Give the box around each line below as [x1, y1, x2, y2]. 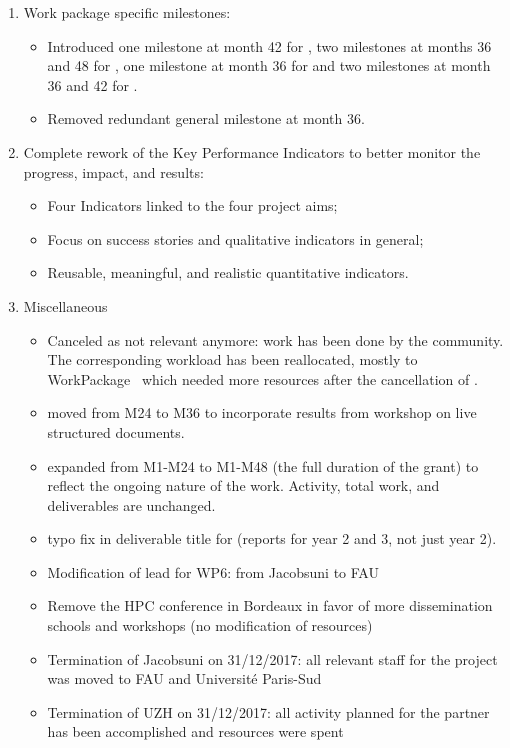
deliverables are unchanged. [47, 494, 216, 515]
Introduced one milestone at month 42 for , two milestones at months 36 [47, 35, 492, 56]
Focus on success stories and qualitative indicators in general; [47, 228, 424, 249]
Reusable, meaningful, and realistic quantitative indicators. [47, 262, 409, 283]
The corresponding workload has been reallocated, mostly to [47, 349, 418, 370]
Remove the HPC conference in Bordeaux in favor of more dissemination [47, 595, 493, 616]
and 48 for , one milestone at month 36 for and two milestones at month [47, 55, 491, 76]
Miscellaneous [23, 295, 108, 316]
